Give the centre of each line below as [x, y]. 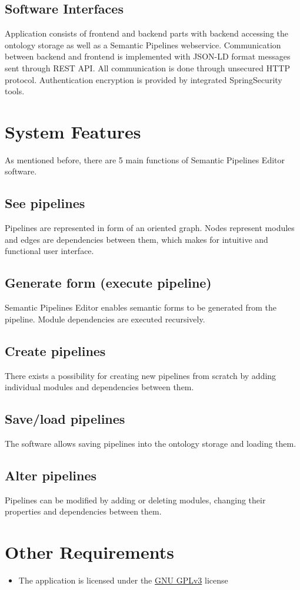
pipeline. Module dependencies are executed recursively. [105, 319]
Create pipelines [55, 350]
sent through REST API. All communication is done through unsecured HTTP [147, 67]
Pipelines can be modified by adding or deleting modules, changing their [135, 500]
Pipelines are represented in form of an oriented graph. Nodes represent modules [150, 228]
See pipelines [45, 203]
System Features [73, 131]
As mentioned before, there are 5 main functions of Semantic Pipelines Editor [145, 159]
